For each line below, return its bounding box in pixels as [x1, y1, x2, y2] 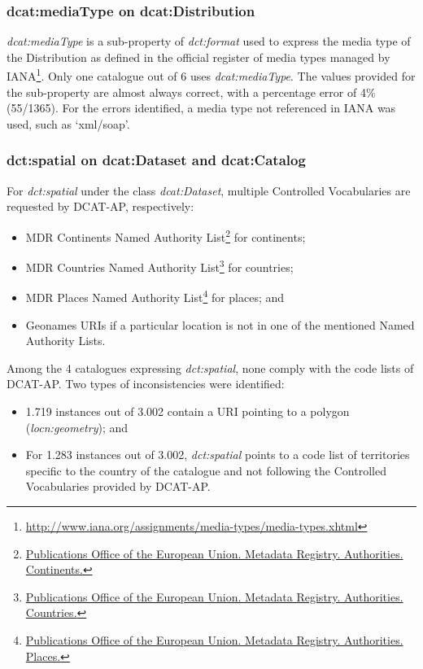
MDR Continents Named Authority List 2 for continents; [25, 225, 306, 245]
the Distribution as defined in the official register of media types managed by [7, 48, 390, 65]
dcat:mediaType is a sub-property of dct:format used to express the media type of [7, 33, 411, 50]
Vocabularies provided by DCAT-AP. [25, 478, 211, 495]
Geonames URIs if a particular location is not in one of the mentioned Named [25, 316, 415, 333]
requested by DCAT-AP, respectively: [7, 198, 194, 215]
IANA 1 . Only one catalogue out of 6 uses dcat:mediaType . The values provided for [7, 65, 416, 85]
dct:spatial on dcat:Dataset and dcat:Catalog [7, 150, 306, 170]
